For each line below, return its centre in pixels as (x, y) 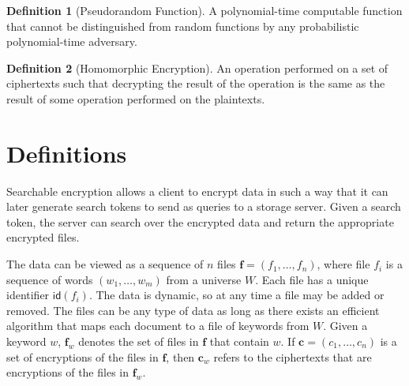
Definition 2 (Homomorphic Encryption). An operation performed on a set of (197, 67)
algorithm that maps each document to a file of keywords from (158, 326)
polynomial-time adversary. (72, 41)
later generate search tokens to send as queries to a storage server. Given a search (204, 206)
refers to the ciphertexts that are (293, 356)
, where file (343, 264)
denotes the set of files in (139, 341)
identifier (28, 295)
